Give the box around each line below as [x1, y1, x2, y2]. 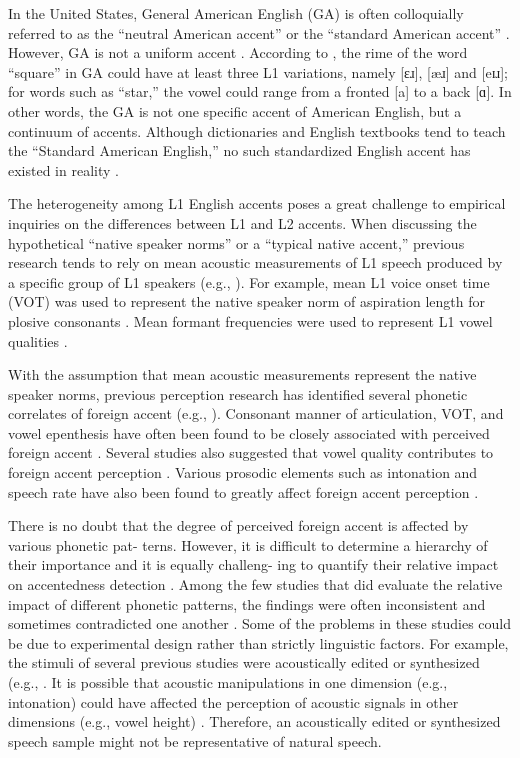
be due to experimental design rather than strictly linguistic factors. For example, [8, 632, 509, 653]
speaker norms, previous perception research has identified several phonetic [8, 383, 468, 404]
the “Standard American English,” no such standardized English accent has [8, 140, 471, 161]
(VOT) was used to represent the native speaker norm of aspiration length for [8, 291, 485, 312]
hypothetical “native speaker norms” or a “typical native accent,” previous [8, 232, 465, 253]
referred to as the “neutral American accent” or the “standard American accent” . [8, 22, 510, 43]
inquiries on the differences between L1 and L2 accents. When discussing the [8, 212, 477, 233]
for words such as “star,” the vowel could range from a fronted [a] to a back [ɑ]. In [8, 81, 512, 102]
